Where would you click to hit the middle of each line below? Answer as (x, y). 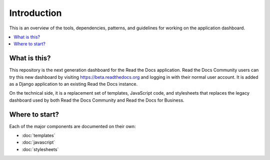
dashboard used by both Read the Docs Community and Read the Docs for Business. (97, 100)
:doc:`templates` (38, 136)
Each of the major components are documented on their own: (72, 126)
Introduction (35, 13)
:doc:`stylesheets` (40, 149)
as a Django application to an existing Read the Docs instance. (73, 84)
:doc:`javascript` (38, 143)
